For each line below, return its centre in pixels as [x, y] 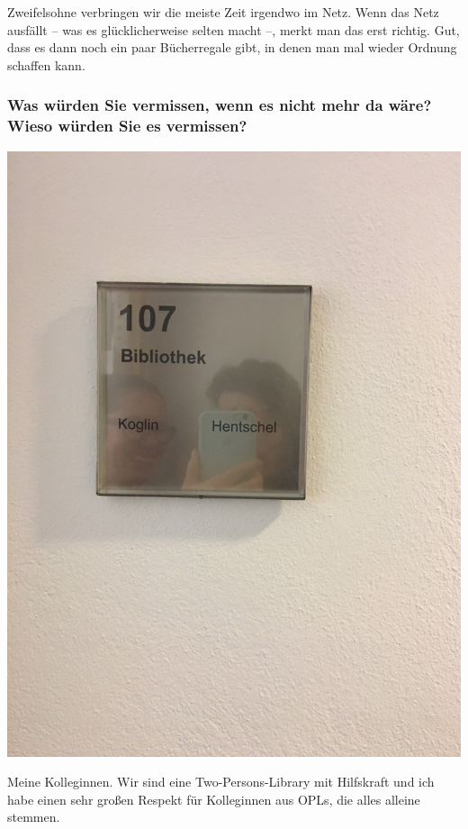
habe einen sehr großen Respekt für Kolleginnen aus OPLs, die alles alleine [214, 799]
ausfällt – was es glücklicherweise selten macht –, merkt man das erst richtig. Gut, [234, 29]
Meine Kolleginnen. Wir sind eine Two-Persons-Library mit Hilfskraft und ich [221, 782]
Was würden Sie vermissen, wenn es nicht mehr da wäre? [220, 105]
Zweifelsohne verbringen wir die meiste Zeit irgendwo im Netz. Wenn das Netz [223, 12]
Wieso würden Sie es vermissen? [127, 126]
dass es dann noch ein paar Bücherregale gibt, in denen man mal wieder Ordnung [232, 47]
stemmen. [34, 817]
